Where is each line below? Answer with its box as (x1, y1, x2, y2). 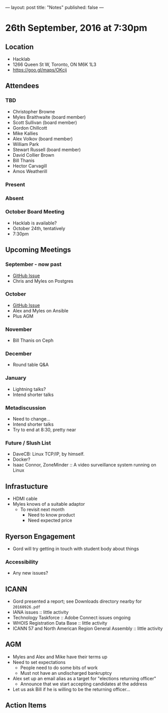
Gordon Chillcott (12, 125, 47, 131)
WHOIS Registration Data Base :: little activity (12, 620, 108, 626)
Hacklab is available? (12, 219, 57, 226)
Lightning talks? (12, 386, 46, 392)
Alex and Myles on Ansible (12, 307, 69, 313)
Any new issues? (12, 570, 48, 576)
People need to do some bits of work (20, 665, 98, 671)
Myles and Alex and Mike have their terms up (12, 653, 108, 660)
